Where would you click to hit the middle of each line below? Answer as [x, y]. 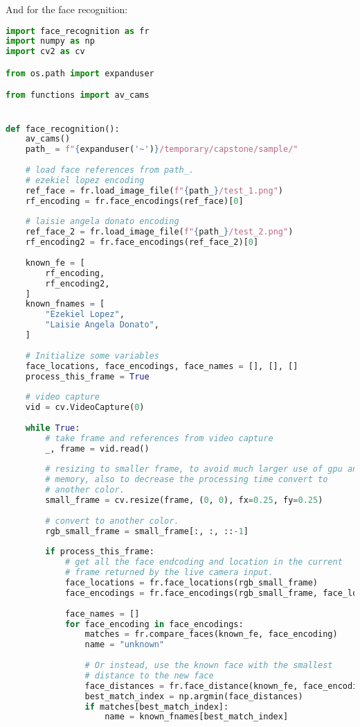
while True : [53, 428]
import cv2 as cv [45, 52]
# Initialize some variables [92, 356]
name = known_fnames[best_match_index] [197, 717]
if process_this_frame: [100, 552]
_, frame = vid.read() [97, 448]
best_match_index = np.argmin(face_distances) [194, 696]
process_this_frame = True [87, 376]
